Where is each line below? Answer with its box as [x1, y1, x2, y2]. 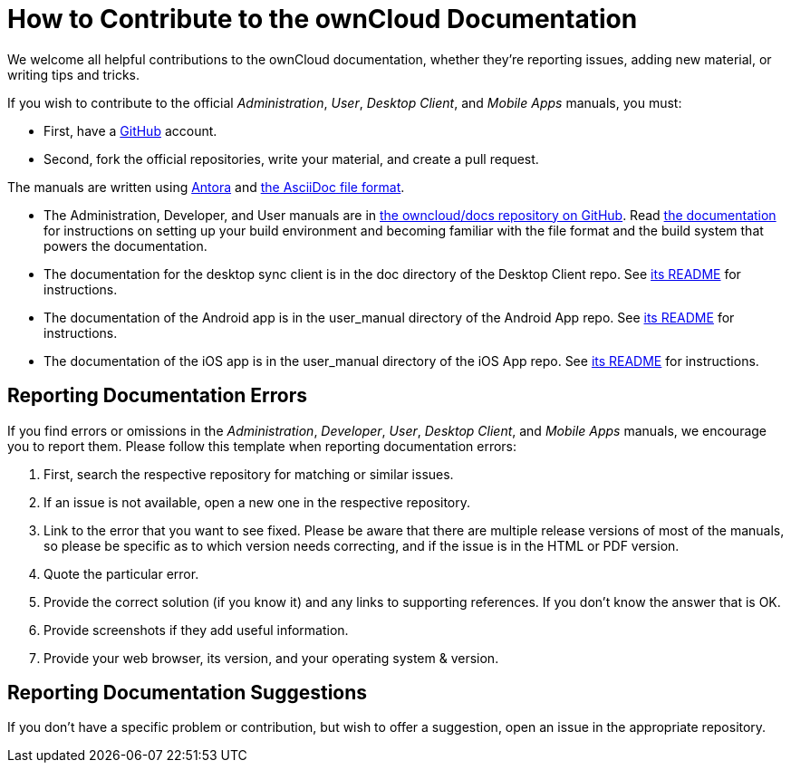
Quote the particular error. [43, 565, 199, 582]
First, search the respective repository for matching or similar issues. [43, 466, 454, 482]
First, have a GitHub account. [43, 122, 217, 139]
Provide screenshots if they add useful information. [43, 621, 349, 638]
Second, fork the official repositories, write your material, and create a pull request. [43, 150, 539, 167]
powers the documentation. [43, 237, 207, 254]
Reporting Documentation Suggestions [7, 681, 368, 705]
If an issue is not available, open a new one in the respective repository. [43, 494, 471, 510]
